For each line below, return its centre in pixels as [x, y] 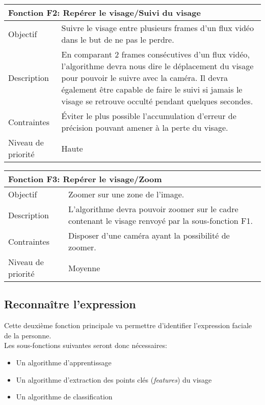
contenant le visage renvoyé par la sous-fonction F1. [161, 221]
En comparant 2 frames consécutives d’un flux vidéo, [155, 54]
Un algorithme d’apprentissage [64, 362]
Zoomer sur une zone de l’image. [126, 194]
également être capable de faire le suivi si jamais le [152, 89]
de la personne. [28, 335]
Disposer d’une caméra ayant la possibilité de [149, 235]
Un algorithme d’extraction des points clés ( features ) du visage [114, 379]
